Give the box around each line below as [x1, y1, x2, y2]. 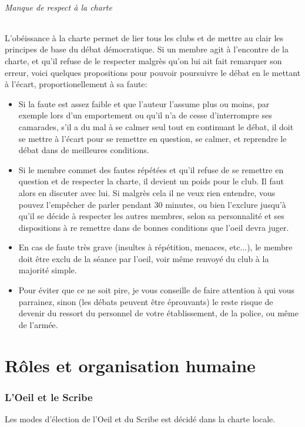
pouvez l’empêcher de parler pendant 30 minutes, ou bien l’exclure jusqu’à [18, 198, 286, 210]
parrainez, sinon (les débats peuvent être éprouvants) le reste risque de [18, 295, 273, 307]
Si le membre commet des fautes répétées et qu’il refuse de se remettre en [18, 163, 284, 176]
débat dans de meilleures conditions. [18, 144, 149, 156]
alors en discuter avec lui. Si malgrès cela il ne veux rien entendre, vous [18, 186, 276, 198]
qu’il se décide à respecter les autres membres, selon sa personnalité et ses [18, 210, 284, 222]
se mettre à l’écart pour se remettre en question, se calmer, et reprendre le [18, 132, 287, 144]
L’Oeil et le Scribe [5, 389, 93, 404]
